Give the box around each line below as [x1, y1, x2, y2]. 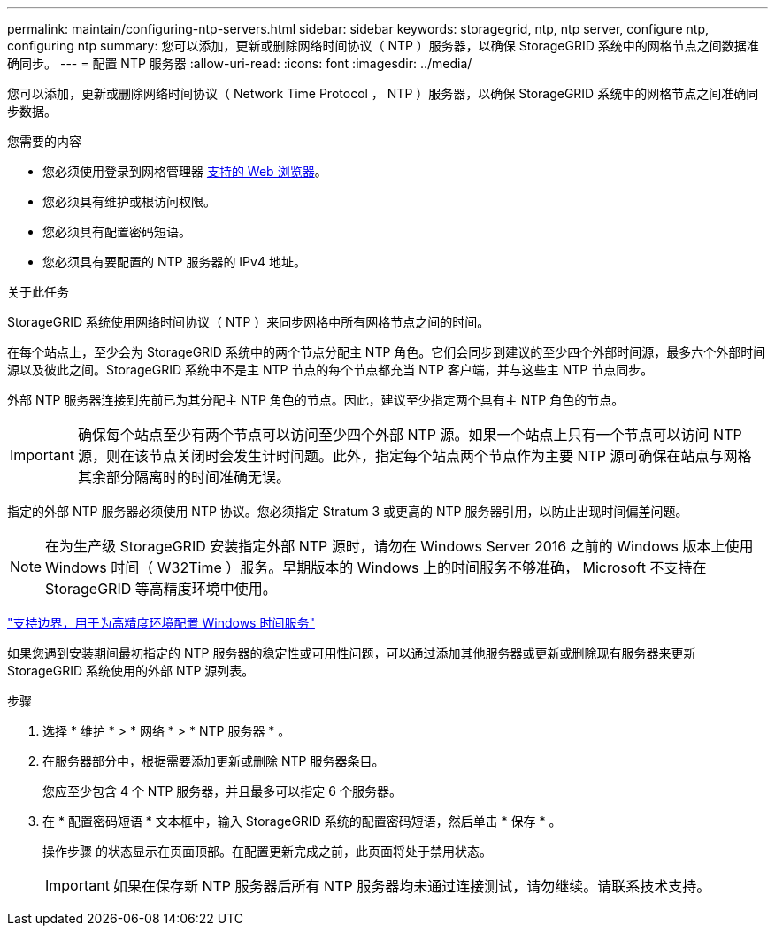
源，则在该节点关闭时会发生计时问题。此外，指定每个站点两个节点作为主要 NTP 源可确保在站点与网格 [77, 447, 752, 465]
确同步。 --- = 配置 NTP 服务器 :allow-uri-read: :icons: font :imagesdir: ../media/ [7, 56, 472, 71]
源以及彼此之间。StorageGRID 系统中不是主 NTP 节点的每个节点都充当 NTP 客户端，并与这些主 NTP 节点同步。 [7, 362, 654, 377]
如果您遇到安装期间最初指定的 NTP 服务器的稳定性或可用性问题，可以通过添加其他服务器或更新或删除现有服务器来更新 [7, 645, 696, 660]
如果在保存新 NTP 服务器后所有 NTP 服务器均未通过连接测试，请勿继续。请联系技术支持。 [112, 877, 711, 895]
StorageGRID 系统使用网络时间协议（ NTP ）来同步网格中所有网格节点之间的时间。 [7, 314, 490, 329]
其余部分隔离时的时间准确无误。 [77, 468, 290, 486]
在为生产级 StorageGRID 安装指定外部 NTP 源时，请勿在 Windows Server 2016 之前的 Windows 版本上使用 [45, 537, 754, 555]
